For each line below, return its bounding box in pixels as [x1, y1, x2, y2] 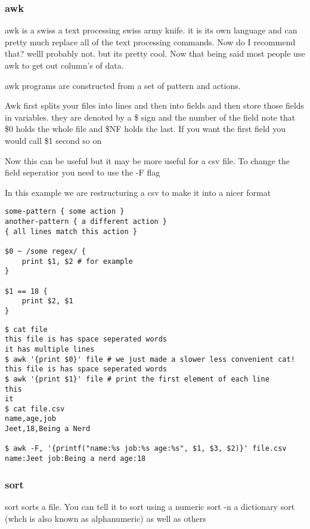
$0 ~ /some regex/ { [5, 247, 86, 256]
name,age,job [5, 414, 56, 423]
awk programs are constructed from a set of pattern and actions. [5, 79, 241, 91]
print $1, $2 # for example [21, 257, 133, 266]
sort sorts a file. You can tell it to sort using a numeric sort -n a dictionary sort [5, 500, 295, 512]
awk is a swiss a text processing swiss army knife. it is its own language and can [5, 24, 297, 36]
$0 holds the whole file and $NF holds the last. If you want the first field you [5, 122, 286, 135]
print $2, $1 [21, 297, 73, 306]
